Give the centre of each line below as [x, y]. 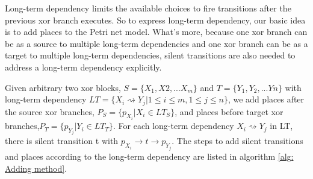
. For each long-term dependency [174, 126]
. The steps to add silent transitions [237, 141]
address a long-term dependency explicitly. [83, 67]
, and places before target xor [229, 111]
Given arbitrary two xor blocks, [63, 87]
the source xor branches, [50, 111]
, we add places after [266, 99]
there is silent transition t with [62, 141]
